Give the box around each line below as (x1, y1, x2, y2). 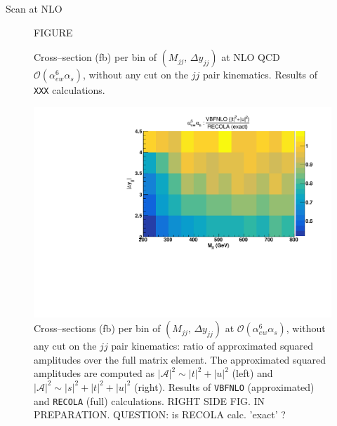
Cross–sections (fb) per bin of (34, 321, 161, 336)
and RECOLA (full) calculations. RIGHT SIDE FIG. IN (34, 393, 265, 408)
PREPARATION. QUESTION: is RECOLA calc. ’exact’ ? (34, 407, 286, 422)
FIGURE (34, 25, 73, 39)
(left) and (232, 366, 273, 380)
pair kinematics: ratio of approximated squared (111, 338, 314, 353)
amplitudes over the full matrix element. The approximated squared (34, 352, 326, 366)
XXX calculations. (34, 83, 105, 97)
